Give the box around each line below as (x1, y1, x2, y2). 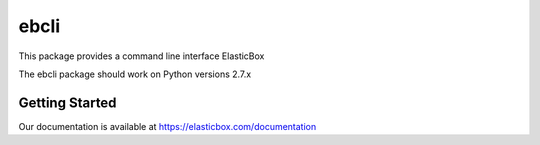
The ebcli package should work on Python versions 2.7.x (18, 68, 252, 80)
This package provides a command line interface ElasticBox (18, 50, 265, 62)
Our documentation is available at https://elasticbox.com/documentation (18, 120, 317, 132)
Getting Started (18, 94, 117, 111)
